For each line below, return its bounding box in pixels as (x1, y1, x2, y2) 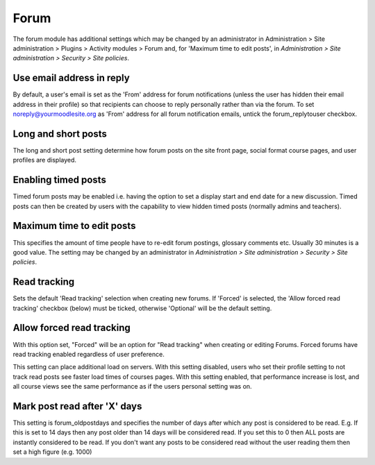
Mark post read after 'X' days (12, 400, 142, 412)
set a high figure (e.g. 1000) (12, 448, 92, 456)
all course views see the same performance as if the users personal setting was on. (12, 382, 253, 391)
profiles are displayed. (12, 156, 76, 164)
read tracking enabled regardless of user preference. (12, 350, 165, 358)
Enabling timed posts (12, 174, 107, 186)
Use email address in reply (12, 72, 130, 84)
